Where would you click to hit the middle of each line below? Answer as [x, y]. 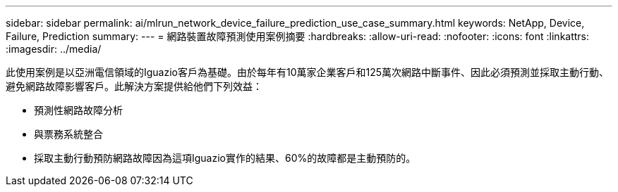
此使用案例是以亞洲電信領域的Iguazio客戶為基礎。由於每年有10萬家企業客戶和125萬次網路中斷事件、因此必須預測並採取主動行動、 [308, 72]
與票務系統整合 [68, 134]
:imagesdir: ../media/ [54, 49]
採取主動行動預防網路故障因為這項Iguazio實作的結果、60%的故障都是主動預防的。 [225, 158]
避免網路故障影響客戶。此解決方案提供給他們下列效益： [134, 86]
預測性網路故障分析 [78, 110]
